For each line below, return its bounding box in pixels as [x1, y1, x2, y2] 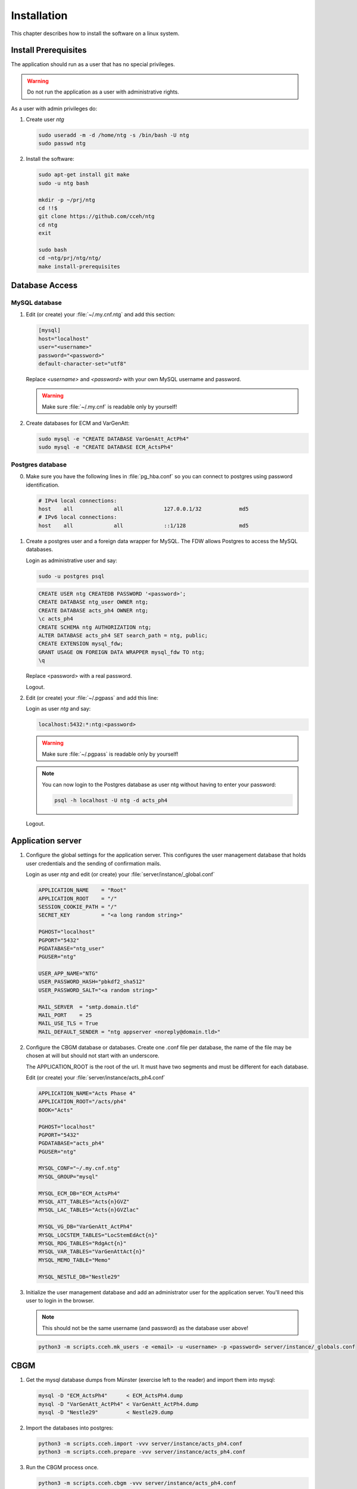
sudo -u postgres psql [38, 572, 105, 580]
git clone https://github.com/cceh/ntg [38, 213, 155, 220]
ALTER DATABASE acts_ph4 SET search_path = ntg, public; [38, 632, 208, 639]
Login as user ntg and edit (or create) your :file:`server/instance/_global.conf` [26, 871, 215, 878]
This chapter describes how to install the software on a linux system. [11, 30, 180, 37]
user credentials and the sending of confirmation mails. [26, 859, 162, 867]
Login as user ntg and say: [26, 705, 91, 712]
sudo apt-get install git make [38, 172, 130, 178]
